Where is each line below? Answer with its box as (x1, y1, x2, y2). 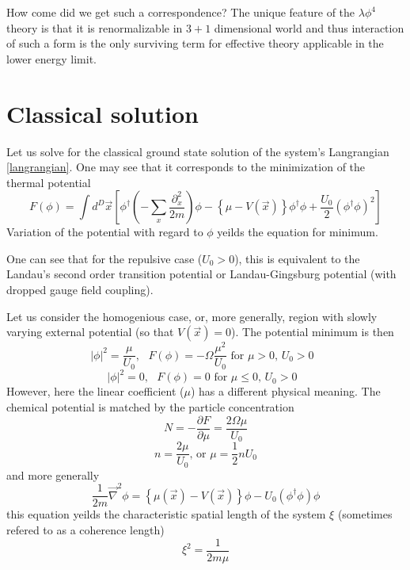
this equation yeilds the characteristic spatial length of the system (6, 506, 326, 522)
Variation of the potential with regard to (6, 224, 203, 240)
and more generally (6, 466, 100, 483)
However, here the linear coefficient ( (6, 383, 184, 400)
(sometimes (337, 506, 393, 522)
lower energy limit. (6, 50, 97, 67)
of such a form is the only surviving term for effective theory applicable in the (6, 35, 384, 52)
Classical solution (6, 97, 199, 129)
